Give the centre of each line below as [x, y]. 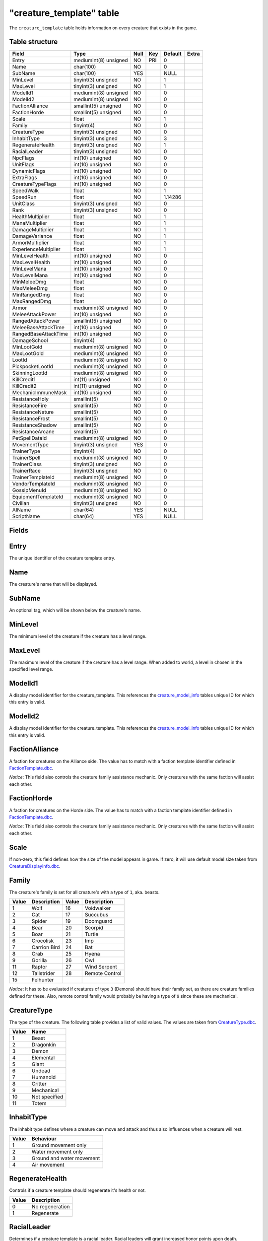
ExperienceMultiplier [36, 249]
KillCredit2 [24, 386]
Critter [39, 1084]
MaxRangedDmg [32, 301]
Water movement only [57, 1152]
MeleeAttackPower [34, 314]
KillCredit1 [24, 380]
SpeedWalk [26, 191]
